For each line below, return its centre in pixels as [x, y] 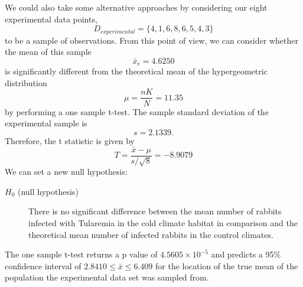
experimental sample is [46, 123]
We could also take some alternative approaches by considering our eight [136, 7]
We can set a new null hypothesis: [66, 172]
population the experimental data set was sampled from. [107, 277]
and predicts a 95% [246, 254]
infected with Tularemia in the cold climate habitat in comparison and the [163, 223]
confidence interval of [43, 265]
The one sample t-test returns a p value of [81, 254]
